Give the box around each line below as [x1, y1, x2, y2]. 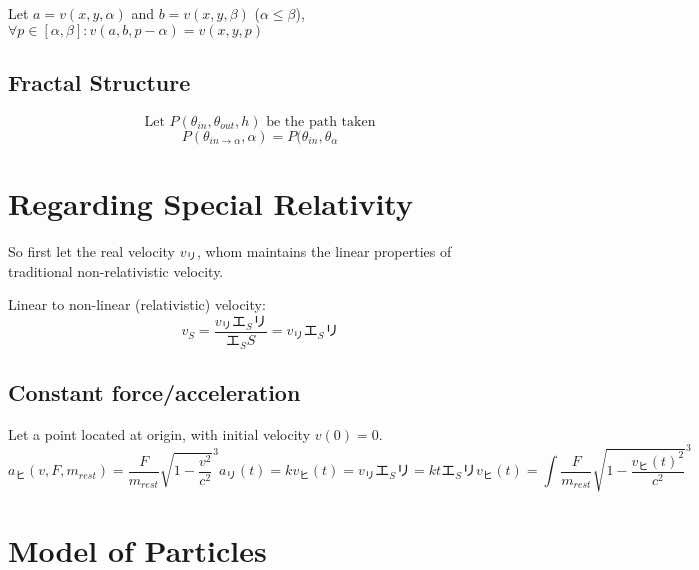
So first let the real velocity [8, 240, 175, 261]
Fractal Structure [8, 66, 191, 97]
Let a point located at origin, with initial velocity [8, 423, 311, 444]
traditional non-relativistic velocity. [8, 260, 224, 281]
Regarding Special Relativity [8, 182, 413, 223]
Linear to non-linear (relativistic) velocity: [8, 294, 266, 315]
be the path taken [266, 114, 376, 129]
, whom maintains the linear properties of [197, 240, 452, 261]
